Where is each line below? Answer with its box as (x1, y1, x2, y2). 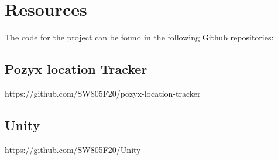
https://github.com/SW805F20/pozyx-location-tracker (5, 87, 201, 99)
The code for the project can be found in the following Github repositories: (5, 31, 274, 43)
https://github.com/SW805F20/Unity (5, 143, 141, 155)
